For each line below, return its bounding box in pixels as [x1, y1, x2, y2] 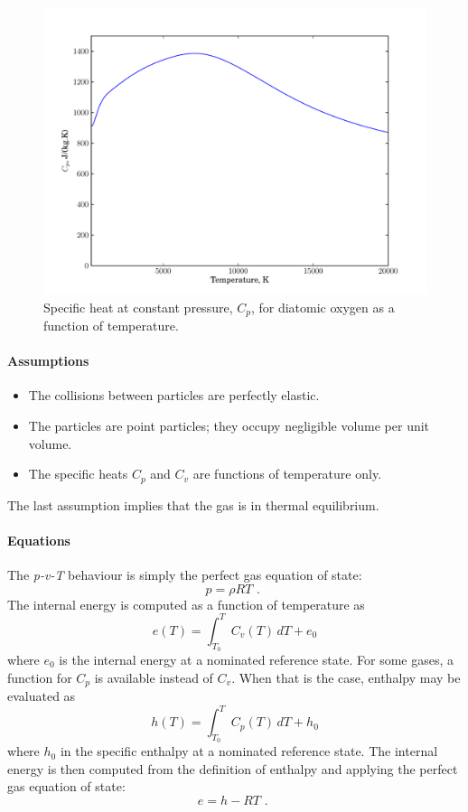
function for [7, 667, 72, 686]
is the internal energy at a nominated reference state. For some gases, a [59, 649, 454, 668]
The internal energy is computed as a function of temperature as [7, 594, 365, 613]
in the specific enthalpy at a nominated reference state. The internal [60, 742, 438, 761]
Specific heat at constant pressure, [43, 297, 233, 316]
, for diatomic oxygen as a [250, 297, 395, 316]
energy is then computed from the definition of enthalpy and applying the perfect [7, 759, 458, 778]
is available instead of [94, 667, 213, 686]
